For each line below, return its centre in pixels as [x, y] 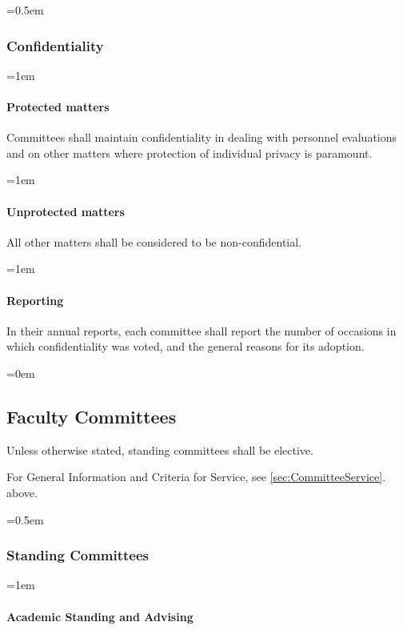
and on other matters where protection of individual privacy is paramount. [190, 152]
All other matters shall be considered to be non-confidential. [154, 241]
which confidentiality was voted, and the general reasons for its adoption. [186, 346]
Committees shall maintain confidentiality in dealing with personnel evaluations [202, 137]
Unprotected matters [66, 211]
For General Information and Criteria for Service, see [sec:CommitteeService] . [196, 477]
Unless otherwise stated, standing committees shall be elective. [160, 449]
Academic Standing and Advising [100, 616]
